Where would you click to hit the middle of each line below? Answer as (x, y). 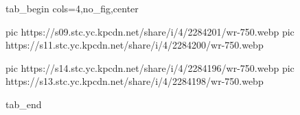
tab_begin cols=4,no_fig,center (72, 8)
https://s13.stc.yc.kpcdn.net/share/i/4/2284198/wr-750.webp (135, 81)
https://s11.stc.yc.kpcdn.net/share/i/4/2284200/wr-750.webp (135, 45)
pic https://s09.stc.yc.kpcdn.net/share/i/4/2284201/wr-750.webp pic (150, 31)
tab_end (24, 104)
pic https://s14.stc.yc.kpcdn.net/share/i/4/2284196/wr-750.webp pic (150, 67)
